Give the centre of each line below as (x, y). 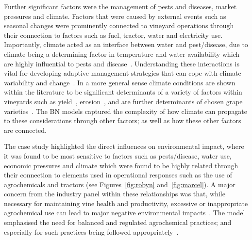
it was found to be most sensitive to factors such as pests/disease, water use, (118, 155)
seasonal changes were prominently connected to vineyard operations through (119, 25)
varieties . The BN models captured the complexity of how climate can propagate (126, 111)
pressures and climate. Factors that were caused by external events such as (115, 16)
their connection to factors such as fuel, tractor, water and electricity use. (113, 35)
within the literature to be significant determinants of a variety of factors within (123, 92)
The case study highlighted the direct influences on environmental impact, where (124, 146)
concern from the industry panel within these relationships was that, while (115, 194)
